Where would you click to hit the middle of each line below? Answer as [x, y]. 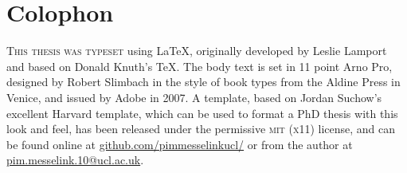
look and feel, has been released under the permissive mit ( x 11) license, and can [201, 129]
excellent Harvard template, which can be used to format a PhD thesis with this [202, 113]
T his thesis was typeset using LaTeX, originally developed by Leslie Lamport [197, 51]
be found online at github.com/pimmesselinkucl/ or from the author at [180, 144]
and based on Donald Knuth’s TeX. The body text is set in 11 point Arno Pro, [200, 66]
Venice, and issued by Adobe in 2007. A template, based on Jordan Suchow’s [194, 97]
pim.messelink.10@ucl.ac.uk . [75, 160]
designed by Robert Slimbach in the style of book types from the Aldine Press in [203, 82]
